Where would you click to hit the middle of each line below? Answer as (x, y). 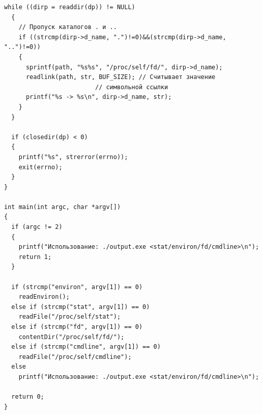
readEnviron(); (44, 297)
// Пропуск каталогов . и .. (68, 27)
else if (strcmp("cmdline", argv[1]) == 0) (86, 347)
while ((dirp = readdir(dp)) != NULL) (70, 7)
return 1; (35, 257)
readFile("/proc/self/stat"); (70, 317)
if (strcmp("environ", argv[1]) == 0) (77, 287)
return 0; (28, 397)
